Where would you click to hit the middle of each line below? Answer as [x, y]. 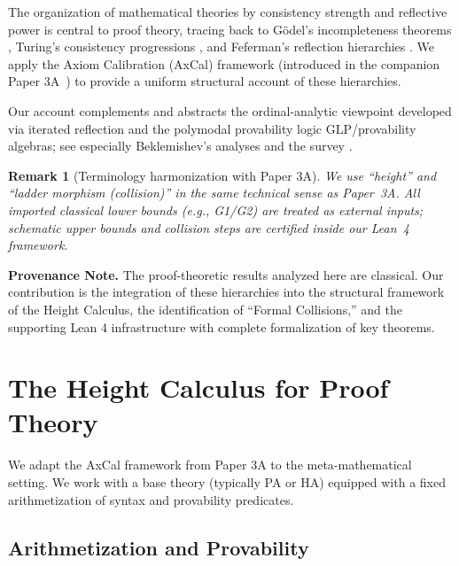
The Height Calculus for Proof [198, 388]
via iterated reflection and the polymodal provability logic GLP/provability [212, 128]
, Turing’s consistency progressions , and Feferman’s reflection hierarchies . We [221, 47]
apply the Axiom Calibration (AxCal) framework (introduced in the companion [224, 63]
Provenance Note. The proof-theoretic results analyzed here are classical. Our [226, 274]
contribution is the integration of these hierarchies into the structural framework [226, 292]
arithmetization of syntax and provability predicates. [151, 499]
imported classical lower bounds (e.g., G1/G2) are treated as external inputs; [216, 209]
